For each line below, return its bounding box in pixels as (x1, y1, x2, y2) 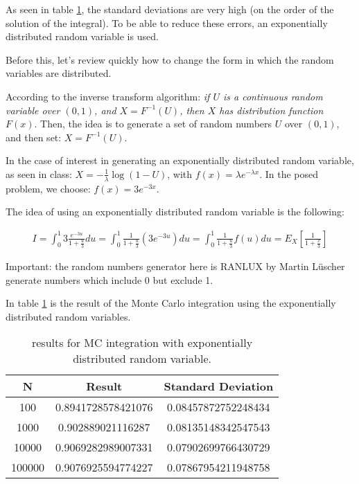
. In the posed (259, 166, 319, 181)
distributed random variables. (6, 309, 131, 323)
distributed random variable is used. (6, 29, 159, 44)
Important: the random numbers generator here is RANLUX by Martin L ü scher (6, 258, 345, 273)
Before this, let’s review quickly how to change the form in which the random (6, 52, 334, 66)
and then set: (6, 129, 62, 144)
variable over (6, 102, 60, 117)
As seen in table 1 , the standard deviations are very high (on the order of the (6, 2, 334, 16)
